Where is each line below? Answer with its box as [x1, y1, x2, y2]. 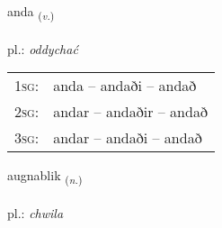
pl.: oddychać [7, 39, 78, 58]
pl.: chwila [7, 204, 64, 223]
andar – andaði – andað [53, 127, 202, 149]
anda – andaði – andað [53, 75, 197, 96]
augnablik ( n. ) [7, 166, 83, 187]
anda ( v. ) [7, 2, 55, 23]
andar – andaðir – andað [53, 101, 208, 123]
